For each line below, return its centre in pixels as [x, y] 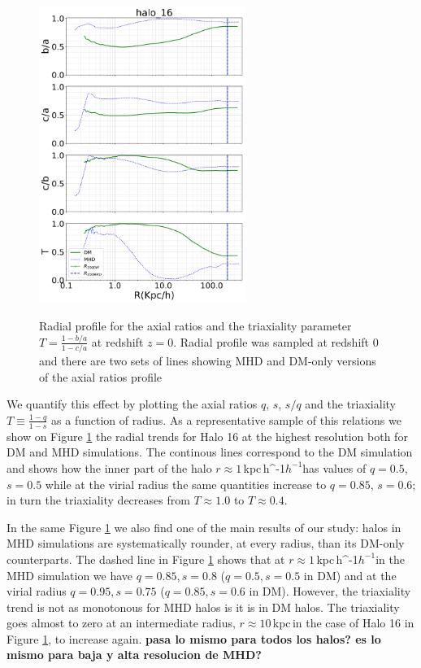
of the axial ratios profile [101, 376]
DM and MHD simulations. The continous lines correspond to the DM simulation [210, 452]
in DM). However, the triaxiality [330, 591]
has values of [334, 467]
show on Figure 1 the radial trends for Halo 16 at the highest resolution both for [207, 436]
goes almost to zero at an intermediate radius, [121, 623]
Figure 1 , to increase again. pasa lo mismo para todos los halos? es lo [194, 638]
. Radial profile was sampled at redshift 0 [276, 341]
